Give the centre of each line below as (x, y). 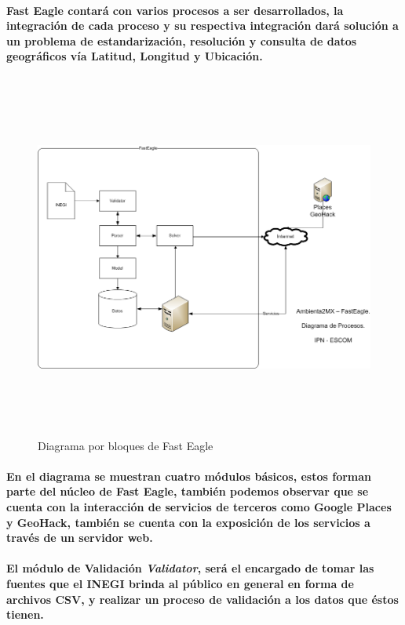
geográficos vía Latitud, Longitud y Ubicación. (135, 56)
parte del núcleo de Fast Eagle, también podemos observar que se (188, 491)
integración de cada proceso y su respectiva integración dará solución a (202, 25)
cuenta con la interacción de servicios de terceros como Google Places (199, 507)
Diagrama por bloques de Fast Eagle (126, 445)
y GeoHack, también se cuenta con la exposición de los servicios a (188, 522)
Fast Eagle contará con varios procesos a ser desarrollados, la (175, 10)
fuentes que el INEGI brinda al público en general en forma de (180, 584)
